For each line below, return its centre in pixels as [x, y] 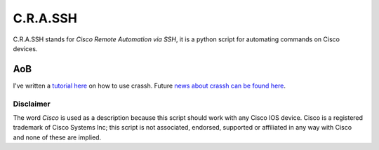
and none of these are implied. [57, 137]
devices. [25, 48]
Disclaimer [32, 104]
